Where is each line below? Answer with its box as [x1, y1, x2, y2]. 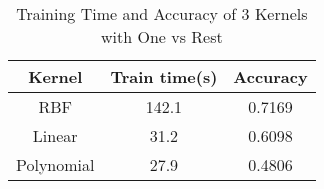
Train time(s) [110, 65, 218, 88]
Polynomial [16, 153, 95, 176]
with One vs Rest [100, 25, 223, 48]
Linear [32, 124, 78, 147]
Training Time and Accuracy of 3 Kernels [16, 2, 308, 25]
